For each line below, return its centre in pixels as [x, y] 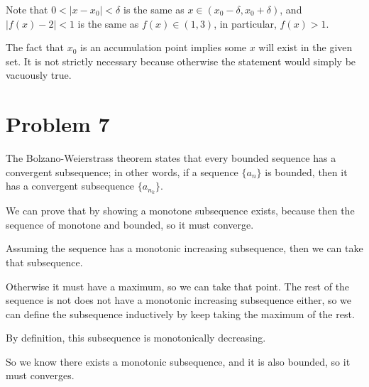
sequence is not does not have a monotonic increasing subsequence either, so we [179, 300]
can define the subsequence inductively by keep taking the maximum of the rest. [180, 314]
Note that [27, 9]
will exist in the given [305, 47]
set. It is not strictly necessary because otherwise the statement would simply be [181, 61]
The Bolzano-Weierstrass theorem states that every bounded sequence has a [171, 158]
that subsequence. [44, 262]
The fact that [35, 47]
